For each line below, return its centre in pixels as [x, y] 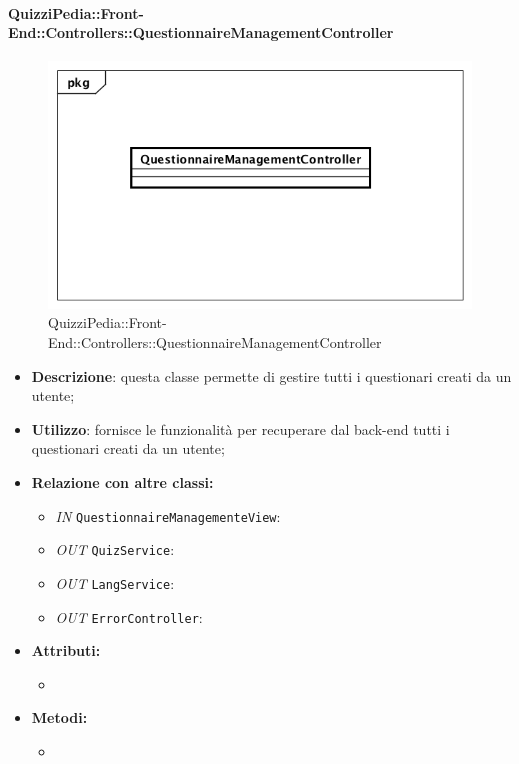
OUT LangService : [115, 582]
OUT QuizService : [115, 549]
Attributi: [66, 650]
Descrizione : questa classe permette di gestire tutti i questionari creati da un [271, 375]
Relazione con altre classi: [122, 481]
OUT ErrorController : [129, 616]
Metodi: [59, 717]
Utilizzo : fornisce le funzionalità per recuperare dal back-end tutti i [240, 428]
